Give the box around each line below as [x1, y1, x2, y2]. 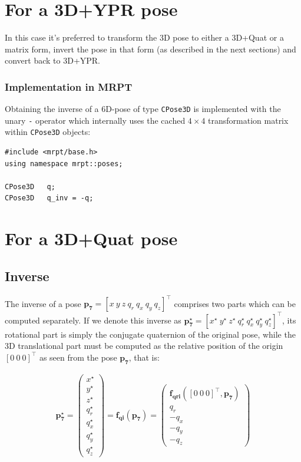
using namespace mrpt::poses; [5, 159, 123, 168]
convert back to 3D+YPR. [5, 54, 101, 67]
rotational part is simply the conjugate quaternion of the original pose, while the [5, 328, 296, 340]
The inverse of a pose [5, 297, 81, 309]
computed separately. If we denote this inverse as [5, 313, 181, 326]
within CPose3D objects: [5, 126, 91, 138]
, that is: [128, 351, 160, 363]
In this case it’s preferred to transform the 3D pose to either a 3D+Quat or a [5, 31, 284, 44]
